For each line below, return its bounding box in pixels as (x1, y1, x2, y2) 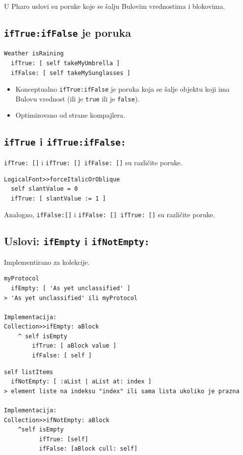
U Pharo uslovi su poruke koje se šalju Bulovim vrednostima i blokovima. (4, 1, 225, 11)
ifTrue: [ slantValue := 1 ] (11, 195, 106, 202)
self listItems (4, 368, 54, 376)
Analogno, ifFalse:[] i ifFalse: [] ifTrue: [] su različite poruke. (4, 209, 215, 220)
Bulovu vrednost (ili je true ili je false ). (15, 93, 140, 103)
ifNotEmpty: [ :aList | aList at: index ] (11, 378, 152, 385)
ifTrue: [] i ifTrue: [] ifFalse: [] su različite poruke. (4, 157, 183, 167)
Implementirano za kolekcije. (4, 256, 90, 267)
